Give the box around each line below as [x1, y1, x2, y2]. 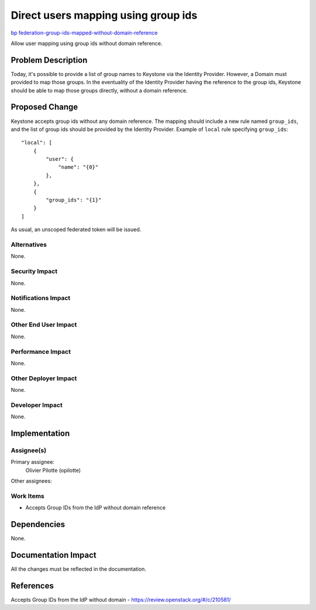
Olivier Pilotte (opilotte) [25, 467, 81, 474]
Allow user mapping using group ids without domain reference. [11, 40, 163, 47]
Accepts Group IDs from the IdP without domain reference [25, 504, 166, 511]
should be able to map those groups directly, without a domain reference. [11, 87, 188, 94]
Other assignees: [11, 477, 52, 485]
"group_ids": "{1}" [46, 197, 102, 204]
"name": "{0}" [58, 164, 99, 171]
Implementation [11, 429, 70, 439]
